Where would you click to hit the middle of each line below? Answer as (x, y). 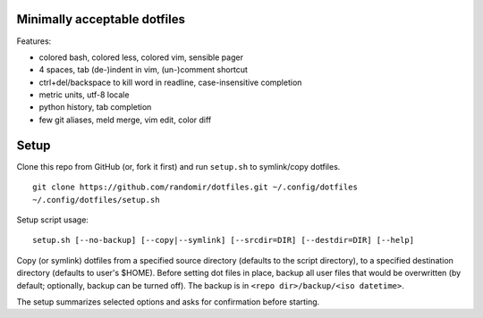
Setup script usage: (53, 220)
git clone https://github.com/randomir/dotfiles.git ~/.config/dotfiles (195, 187)
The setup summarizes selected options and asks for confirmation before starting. (168, 301)
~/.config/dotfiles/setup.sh (96, 200)
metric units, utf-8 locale (84, 95)
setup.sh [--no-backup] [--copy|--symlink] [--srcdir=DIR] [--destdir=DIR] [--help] (224, 240)
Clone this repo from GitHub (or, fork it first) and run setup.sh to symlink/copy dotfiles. (178, 166)
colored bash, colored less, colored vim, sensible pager (141, 57)
